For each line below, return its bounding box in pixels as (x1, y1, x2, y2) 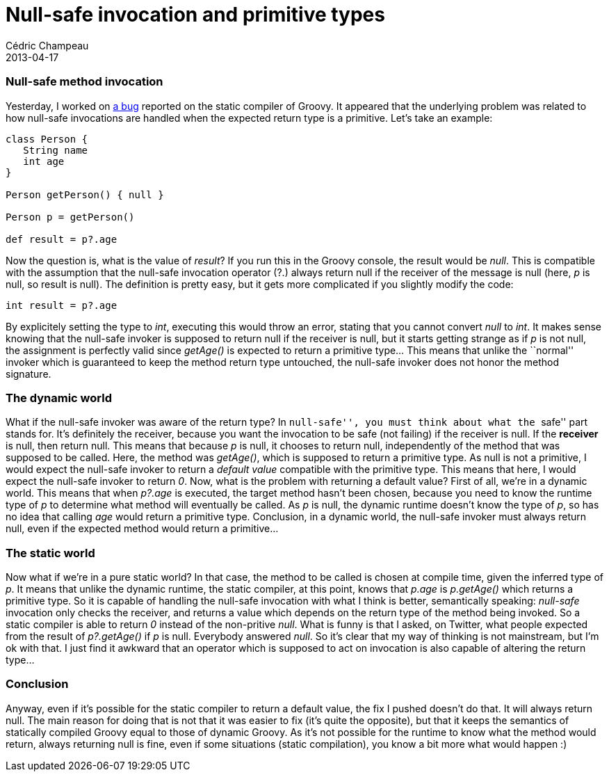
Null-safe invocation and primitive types (6, 3, 385, 26)
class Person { (6, 133, 88, 145)
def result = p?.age (6, 233, 117, 245)
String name (23, 144, 88, 156)
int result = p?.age (6, 299, 117, 311)
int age (23, 155, 65, 167)
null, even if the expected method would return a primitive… (6, 522, 279, 535)
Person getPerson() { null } (6, 189, 164, 200)
